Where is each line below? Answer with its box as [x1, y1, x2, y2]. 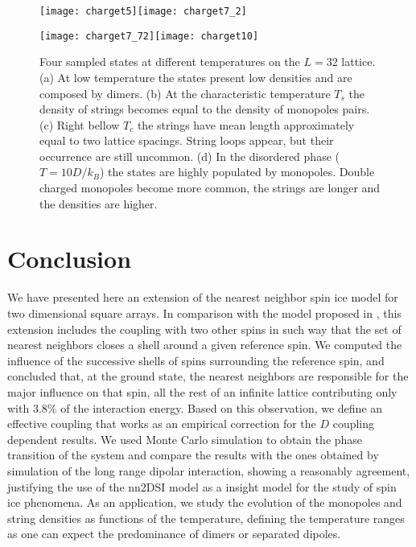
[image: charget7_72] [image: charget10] [39, 30, 259, 42]
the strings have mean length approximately [137, 116, 355, 133]
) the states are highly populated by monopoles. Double [99, 163, 375, 180]
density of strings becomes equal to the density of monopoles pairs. [39, 101, 370, 117]
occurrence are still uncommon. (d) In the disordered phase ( [39, 147, 340, 164]
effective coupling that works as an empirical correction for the [7, 415, 316, 432]
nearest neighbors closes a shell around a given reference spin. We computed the [7, 336, 402, 353]
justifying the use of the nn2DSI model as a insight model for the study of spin [7, 478, 397, 495]
